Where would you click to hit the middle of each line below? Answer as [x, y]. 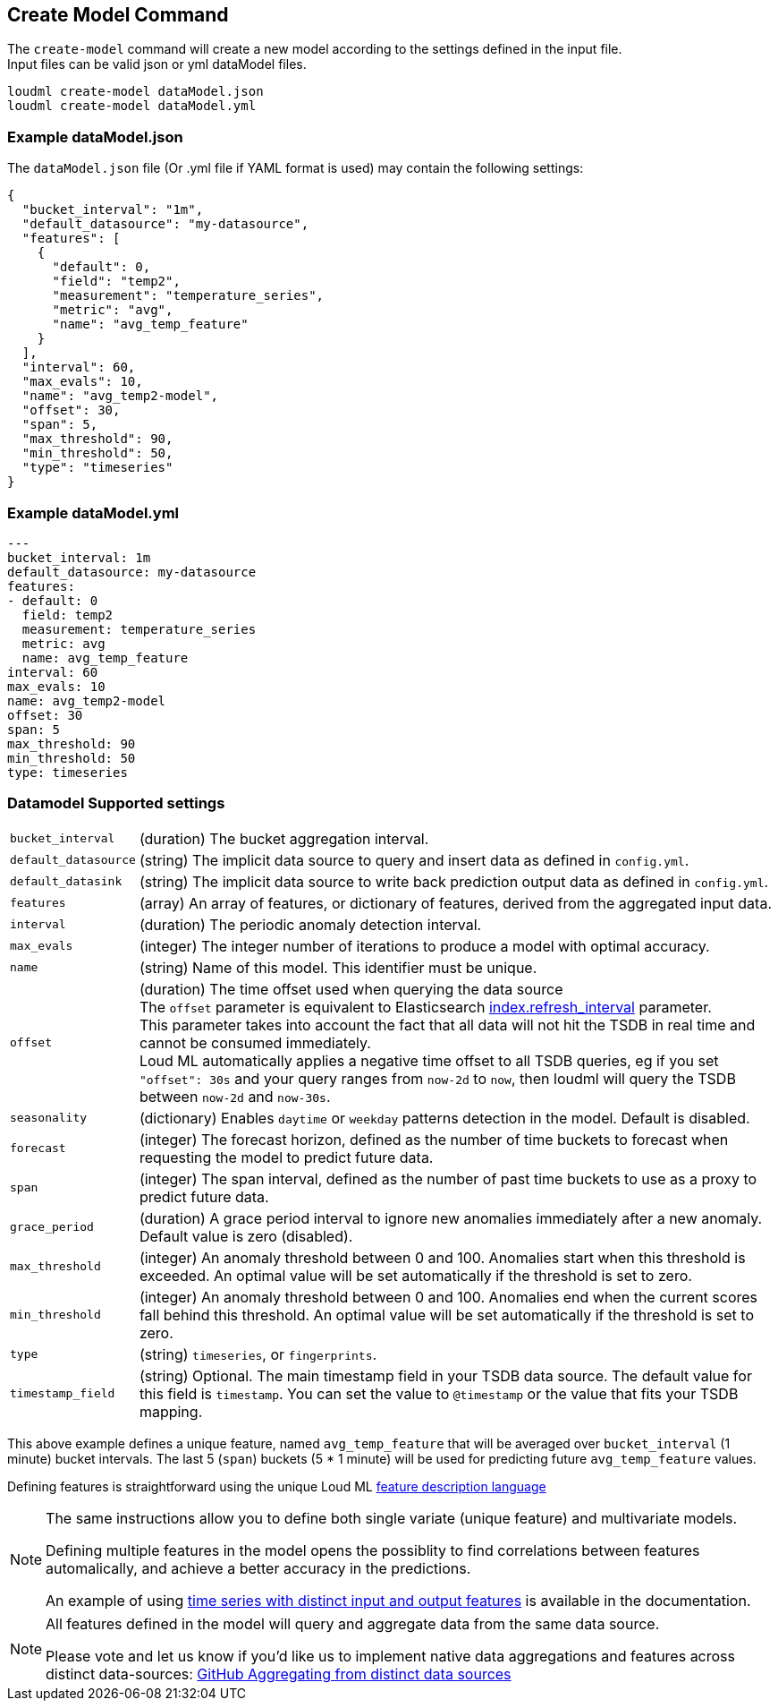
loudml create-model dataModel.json [135, 92]
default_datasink [66, 882]
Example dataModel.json [95, 137]
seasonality [49, 1118]
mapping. [171, 1411]
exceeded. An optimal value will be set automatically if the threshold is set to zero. [415, 1275]
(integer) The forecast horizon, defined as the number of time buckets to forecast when [434, 1139]
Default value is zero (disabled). [246, 1236]
